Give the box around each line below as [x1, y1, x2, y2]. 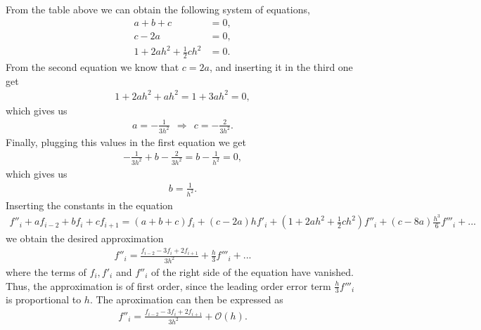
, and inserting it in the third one [209, 60, 353, 74]
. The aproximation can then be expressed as [89, 292, 283, 307]
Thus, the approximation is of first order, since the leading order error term [6, 278, 331, 293]
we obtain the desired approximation [6, 231, 164, 246]
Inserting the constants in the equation [6, 197, 173, 212]
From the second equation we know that [6, 60, 179, 74]
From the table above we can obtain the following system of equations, [6, 2, 310, 16]
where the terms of [6, 264, 86, 279]
